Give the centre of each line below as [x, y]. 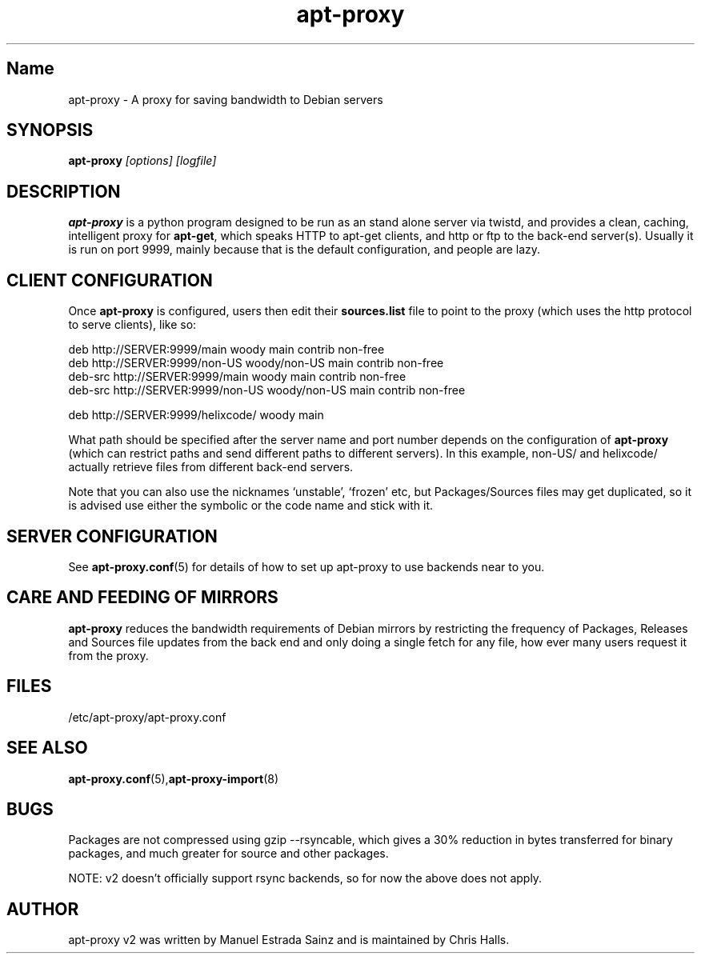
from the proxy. [108, 655]
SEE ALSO [47, 748]
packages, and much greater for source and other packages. [228, 854]
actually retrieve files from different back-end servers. [211, 467]
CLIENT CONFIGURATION [110, 280]
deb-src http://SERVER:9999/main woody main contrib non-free [237, 377]
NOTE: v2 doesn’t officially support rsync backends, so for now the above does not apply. [305, 878]
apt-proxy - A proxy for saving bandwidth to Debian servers [226, 99]
